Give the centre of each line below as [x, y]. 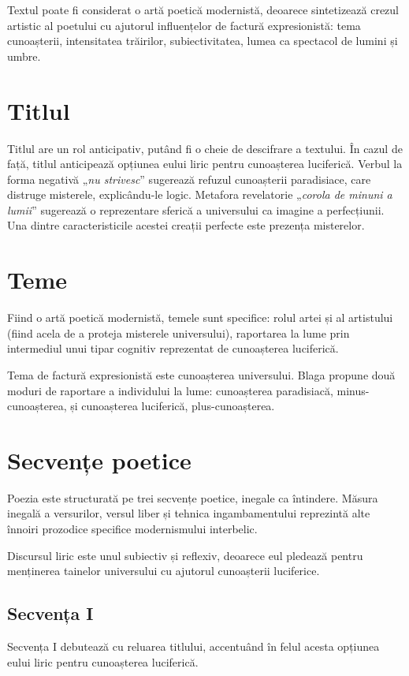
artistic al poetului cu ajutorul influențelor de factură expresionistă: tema [184, 25]
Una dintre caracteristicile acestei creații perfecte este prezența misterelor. [186, 225]
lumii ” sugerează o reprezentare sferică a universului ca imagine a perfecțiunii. [196, 209]
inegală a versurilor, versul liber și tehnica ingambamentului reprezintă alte [189, 513]
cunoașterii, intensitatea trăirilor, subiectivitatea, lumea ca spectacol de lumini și [203, 41]
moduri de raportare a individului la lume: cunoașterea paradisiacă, [170, 390]
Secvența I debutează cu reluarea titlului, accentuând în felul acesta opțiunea [193, 646]
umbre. [24, 56]
